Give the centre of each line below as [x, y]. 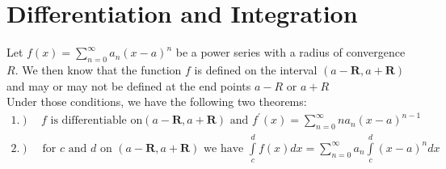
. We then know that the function [98, 69]
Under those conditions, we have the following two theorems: [157, 101]
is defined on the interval [256, 69]
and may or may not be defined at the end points [129, 85]
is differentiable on [97, 121]
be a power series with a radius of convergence [290, 52]
